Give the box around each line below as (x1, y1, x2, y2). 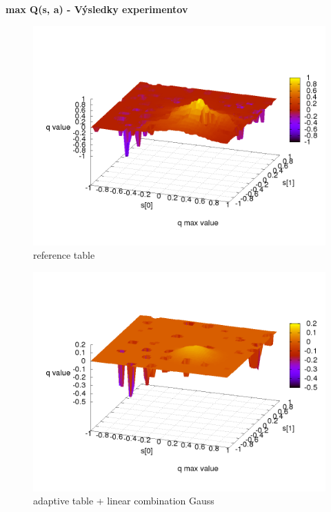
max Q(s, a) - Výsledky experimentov (6, 2, 188, 16)
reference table (33, 248, 95, 262)
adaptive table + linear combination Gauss (33, 493, 214, 508)
